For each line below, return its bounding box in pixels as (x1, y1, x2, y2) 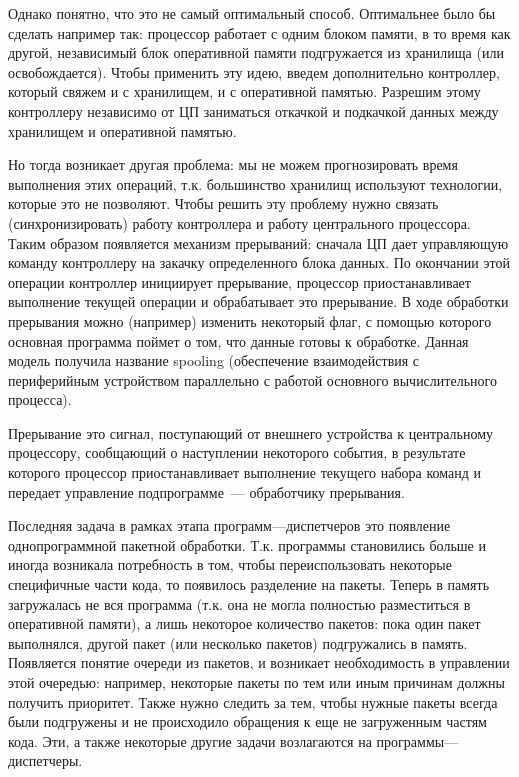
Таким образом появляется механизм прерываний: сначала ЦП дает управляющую (8, 232, 509, 253)
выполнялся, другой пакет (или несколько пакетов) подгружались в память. (8, 632, 468, 653)
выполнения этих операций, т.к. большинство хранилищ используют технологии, (8, 173, 503, 194)
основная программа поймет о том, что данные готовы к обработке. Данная (8, 330, 469, 351)
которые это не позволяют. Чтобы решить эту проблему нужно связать (8, 193, 439, 214)
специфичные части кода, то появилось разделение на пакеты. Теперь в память (8, 574, 490, 595)
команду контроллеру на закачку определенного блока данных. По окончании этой (8, 252, 510, 273)
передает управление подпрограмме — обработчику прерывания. (8, 481, 405, 502)
